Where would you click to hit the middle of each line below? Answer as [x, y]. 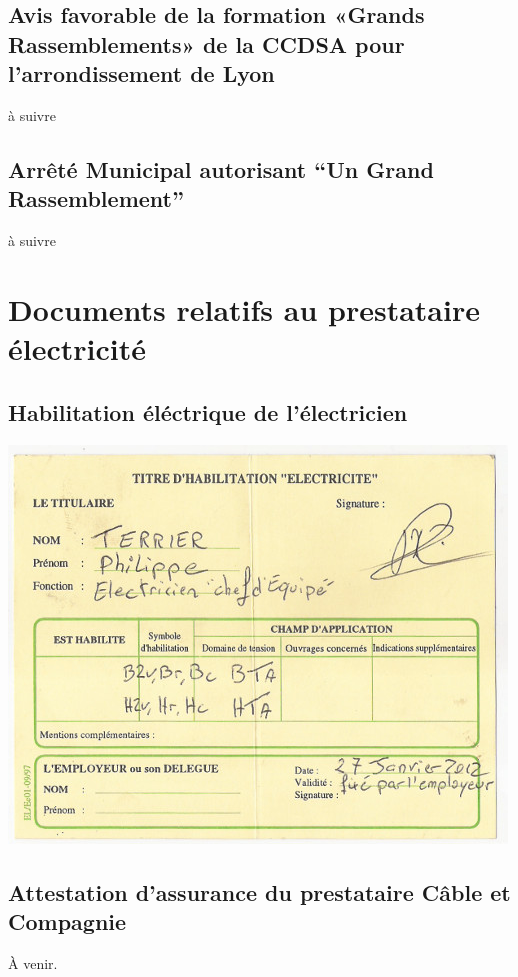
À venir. [33, 962]
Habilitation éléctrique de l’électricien [208, 411]
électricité [77, 348]
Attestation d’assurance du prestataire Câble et [259, 891]
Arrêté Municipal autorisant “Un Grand [221, 168]
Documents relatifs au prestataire [244, 308]
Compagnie [67, 920]
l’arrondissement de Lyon [141, 73]
